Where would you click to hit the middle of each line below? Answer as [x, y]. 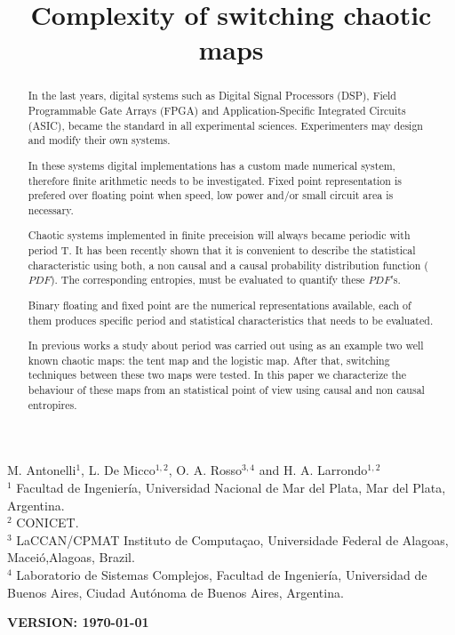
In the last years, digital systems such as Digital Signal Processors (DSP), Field [212, 96]
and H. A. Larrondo [313, 470]
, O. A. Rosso [205, 470]
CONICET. [48, 522]
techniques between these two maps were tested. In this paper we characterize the [217, 375]
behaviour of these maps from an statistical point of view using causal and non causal [226, 390]
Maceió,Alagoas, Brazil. [71, 557]
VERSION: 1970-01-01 [78, 622]
